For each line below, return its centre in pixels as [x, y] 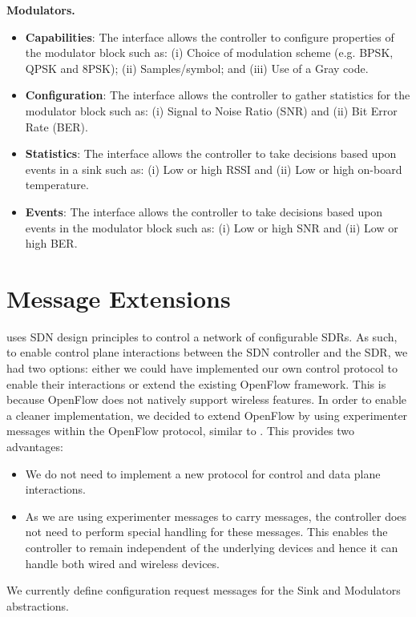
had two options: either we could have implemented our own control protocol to [202, 368]
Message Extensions [119, 298]
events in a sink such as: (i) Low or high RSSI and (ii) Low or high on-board [214, 169]
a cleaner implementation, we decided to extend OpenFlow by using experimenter [207, 415]
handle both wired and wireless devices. [122, 563]
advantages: [35, 446]
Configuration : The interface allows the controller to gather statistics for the [218, 95]
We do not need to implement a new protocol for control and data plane [203, 473]
